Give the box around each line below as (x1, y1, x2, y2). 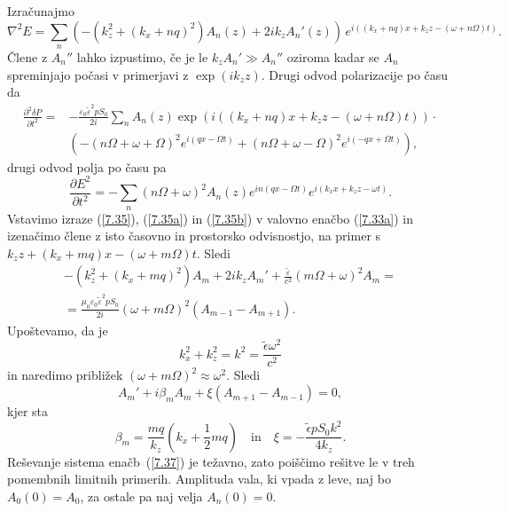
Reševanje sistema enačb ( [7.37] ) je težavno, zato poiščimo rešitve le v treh (7, 452, 415, 470)
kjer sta (7, 402, 49, 421)
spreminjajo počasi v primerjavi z (7, 65, 189, 83)
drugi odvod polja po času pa (7, 157, 167, 176)
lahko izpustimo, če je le (76, 47, 208, 66)
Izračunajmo (7, 2, 74, 20)
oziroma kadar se (286, 47, 379, 66)
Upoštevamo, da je (7, 320, 108, 339)
